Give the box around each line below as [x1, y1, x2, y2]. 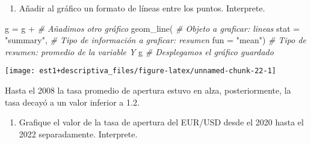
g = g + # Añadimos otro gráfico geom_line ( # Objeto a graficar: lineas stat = [5, 22, 300, 34]
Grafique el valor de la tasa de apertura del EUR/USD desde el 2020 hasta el [19, 116, 304, 128]
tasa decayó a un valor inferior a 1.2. [5, 95, 140, 108]
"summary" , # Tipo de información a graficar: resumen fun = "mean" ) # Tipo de [5, 34, 307, 46]
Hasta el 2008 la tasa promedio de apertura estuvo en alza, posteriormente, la [5, 84, 291, 97]
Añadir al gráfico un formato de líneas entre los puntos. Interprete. [19, 2, 265, 14]
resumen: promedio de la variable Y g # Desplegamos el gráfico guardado [5, 45, 274, 58]
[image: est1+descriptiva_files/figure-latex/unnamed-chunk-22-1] [5, 67, 277, 76]
